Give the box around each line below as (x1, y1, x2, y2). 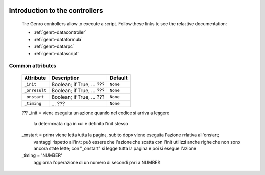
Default (109, 74, 128, 81)
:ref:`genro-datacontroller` (33, 29, 87, 35)
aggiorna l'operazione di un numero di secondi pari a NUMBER (33, 159, 160, 165)
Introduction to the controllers (9, 6, 103, 15)
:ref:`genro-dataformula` (33, 36, 83, 42)
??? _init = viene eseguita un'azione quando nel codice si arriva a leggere (21, 110, 170, 116)
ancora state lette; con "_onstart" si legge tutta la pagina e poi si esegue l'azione (33, 146, 196, 152)
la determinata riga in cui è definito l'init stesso (33, 120, 128, 126)
